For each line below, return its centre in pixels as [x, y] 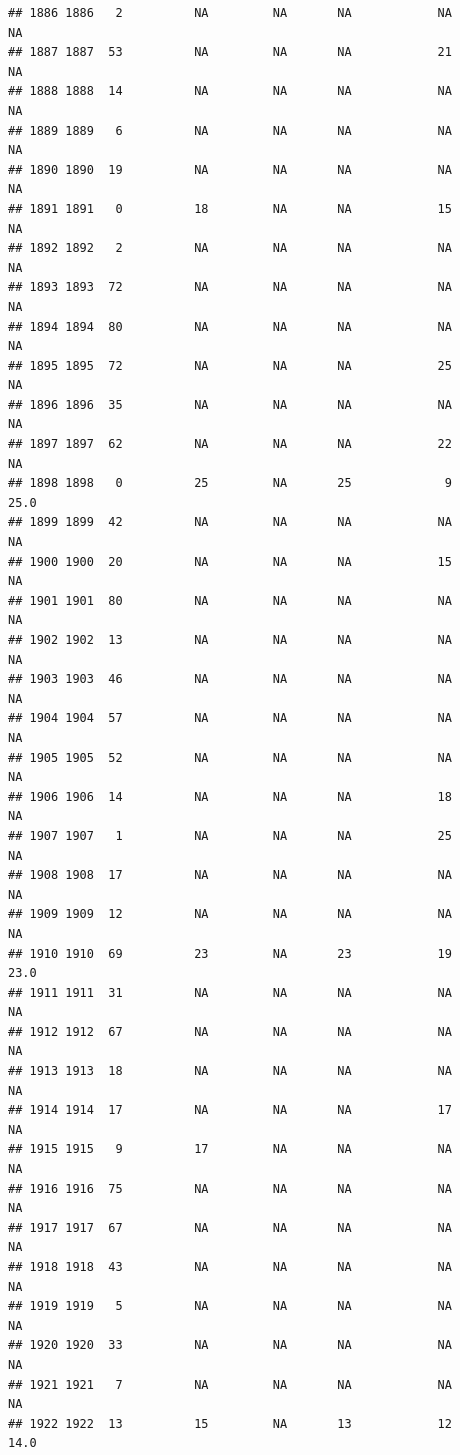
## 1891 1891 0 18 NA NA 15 [230, 208]
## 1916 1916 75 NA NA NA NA [230, 1188]
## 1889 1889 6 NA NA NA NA [230, 130]
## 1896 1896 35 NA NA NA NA [230, 404]
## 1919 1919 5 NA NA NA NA [230, 1306]
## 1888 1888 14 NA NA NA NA [230, 91]
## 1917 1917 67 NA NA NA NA [230, 1227]
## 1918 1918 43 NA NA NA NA [230, 1267]
